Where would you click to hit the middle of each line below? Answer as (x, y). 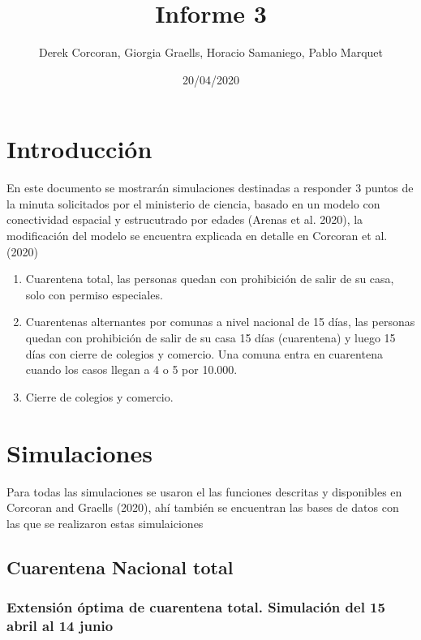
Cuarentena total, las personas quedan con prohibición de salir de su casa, (210, 279)
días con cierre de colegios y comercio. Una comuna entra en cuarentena (204, 353)
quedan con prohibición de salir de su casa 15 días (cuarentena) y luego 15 (210, 337)
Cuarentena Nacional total (120, 567)
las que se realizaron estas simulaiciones (105, 523)
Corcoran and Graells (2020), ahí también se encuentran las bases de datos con (203, 507)
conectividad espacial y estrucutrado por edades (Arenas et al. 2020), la (185, 219)
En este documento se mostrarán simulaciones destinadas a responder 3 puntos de (210, 188)
